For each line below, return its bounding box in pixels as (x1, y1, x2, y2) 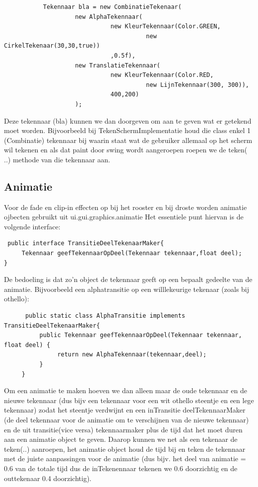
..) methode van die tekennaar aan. (4, 154, 110, 164)
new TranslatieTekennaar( (75, 62, 160, 69)
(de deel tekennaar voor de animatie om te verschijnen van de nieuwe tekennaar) (4, 414, 249, 424)
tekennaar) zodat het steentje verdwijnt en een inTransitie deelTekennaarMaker (4, 405, 246, 415)
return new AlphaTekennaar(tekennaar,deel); (57, 351, 207, 358)
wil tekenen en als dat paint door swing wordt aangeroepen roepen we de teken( (4, 144, 248, 155)
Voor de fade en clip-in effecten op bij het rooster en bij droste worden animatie (4, 202, 247, 212)
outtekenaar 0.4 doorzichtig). (4, 473, 92, 483)
